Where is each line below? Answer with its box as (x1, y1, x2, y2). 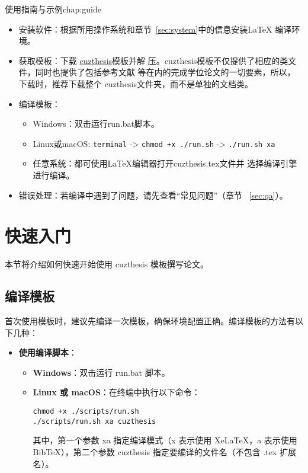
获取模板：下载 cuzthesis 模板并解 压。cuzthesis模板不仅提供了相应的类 (18, 54, 288, 66)
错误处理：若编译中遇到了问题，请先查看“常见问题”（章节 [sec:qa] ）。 (18, 188, 288, 201)
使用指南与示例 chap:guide (5, 3, 101, 15)
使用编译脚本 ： (18, 346, 77, 359)
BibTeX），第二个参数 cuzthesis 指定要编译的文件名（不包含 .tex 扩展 (33, 445, 297, 458)
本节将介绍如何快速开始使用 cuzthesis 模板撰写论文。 (5, 258, 208, 270)
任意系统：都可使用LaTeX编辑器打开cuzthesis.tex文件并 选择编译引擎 (33, 157, 297, 170)
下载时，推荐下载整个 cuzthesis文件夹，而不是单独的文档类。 (18, 77, 254, 90)
